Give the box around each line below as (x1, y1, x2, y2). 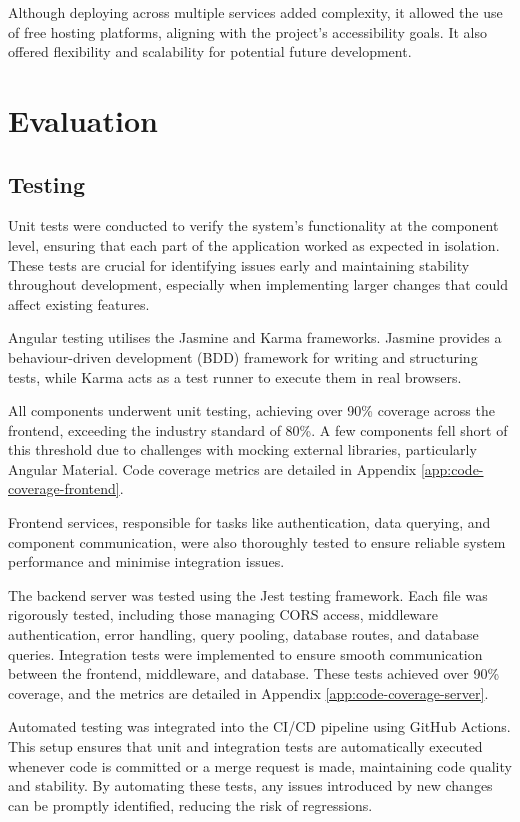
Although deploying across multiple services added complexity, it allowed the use (8, 2, 503, 22)
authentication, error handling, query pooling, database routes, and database (8, 624, 479, 645)
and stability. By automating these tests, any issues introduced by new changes (8, 775, 493, 796)
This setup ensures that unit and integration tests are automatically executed (8, 736, 483, 757)
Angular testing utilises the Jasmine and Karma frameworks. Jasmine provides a (8, 327, 502, 348)
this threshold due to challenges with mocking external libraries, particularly (8, 439, 477, 460)
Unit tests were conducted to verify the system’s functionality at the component (8, 215, 499, 236)
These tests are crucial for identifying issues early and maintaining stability (8, 254, 470, 275)
